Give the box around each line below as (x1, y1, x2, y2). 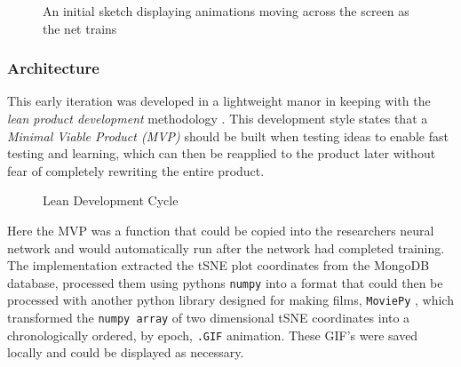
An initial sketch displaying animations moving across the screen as (43, 2, 409, 20)
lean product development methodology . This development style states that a (7, 109, 428, 127)
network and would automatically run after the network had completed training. (7, 238, 445, 257)
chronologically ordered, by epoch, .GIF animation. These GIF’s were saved (7, 325, 418, 344)
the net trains (43, 19, 117, 37)
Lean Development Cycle (43, 191, 179, 210)
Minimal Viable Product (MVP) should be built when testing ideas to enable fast (7, 126, 449, 145)
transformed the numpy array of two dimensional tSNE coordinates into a (7, 308, 410, 327)
